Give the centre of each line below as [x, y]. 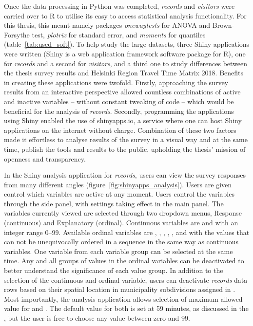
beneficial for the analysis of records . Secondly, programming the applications [119, 111]
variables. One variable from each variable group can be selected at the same [118, 251]
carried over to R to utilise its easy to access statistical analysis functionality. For [125, 15]
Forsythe [17, 34]
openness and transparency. [45, 158]
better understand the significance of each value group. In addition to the [114, 270]
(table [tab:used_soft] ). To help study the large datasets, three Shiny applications [127, 44]
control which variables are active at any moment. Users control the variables [119, 194]
